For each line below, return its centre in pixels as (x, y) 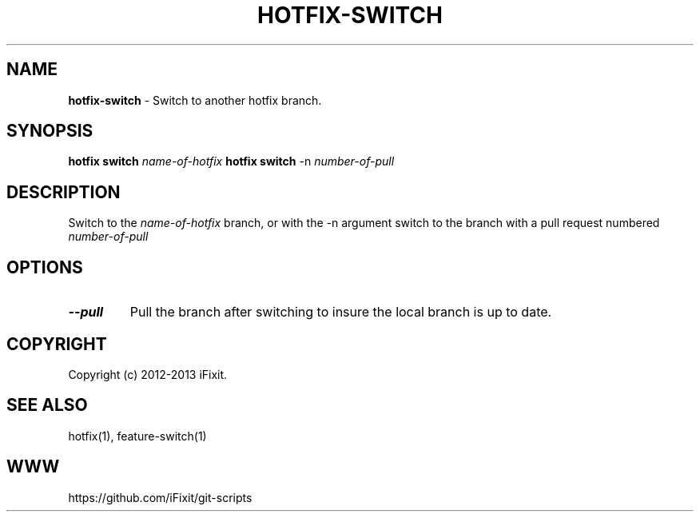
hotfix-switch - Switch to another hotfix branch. (195, 100)
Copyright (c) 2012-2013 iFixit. (148, 374)
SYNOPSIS (50, 131)
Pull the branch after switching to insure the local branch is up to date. (341, 312)
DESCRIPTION (64, 192)
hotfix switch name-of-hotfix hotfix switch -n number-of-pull (231, 161)
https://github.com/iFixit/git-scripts (160, 497)
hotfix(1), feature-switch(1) (137, 436)
